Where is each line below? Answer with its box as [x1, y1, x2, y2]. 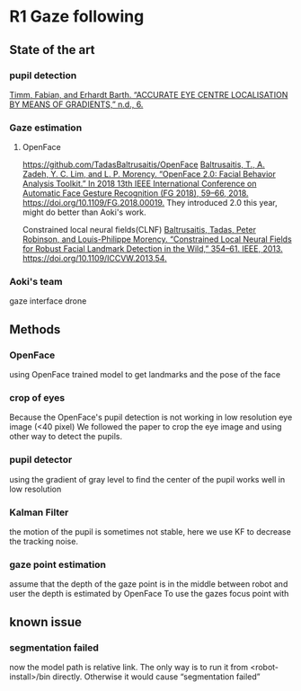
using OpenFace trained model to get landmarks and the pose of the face [9, 369, 281, 380]
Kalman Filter [9, 506, 69, 518]
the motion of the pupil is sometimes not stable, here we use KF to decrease [9, 527, 292, 537]
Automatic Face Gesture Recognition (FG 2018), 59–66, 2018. [22, 188, 249, 199]
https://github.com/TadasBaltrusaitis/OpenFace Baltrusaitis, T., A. [22, 159, 265, 170]
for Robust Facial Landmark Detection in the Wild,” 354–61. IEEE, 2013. [22, 244, 283, 254]
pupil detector [9, 454, 73, 466]
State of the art [9, 42, 96, 58]
